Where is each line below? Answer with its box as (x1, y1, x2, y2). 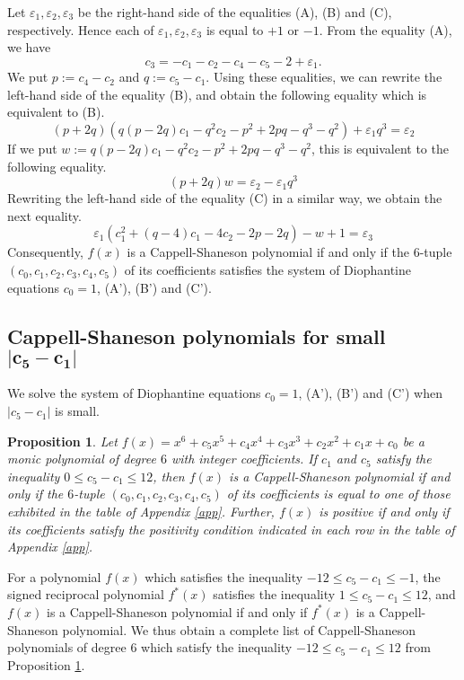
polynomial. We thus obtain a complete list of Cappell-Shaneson (62, 620, 416, 639)
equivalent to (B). (7, 102, 105, 121)
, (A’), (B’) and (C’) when (298, 384, 442, 402)
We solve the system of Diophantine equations (7, 384, 261, 402)
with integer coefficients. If (171, 449, 318, 468)
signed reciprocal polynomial (7, 585, 164, 604)
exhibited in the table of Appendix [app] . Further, (7, 502, 275, 521)
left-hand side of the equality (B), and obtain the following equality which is (7, 84, 427, 103)
